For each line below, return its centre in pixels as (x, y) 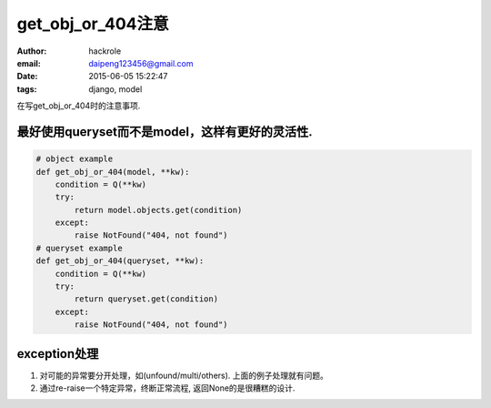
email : (29, 63)
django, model (115, 89)
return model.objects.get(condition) (158, 210)
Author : (32, 51)
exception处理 (58, 354)
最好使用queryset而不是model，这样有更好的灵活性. (165, 132)
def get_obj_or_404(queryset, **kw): (120, 261)
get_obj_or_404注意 (93, 24)
